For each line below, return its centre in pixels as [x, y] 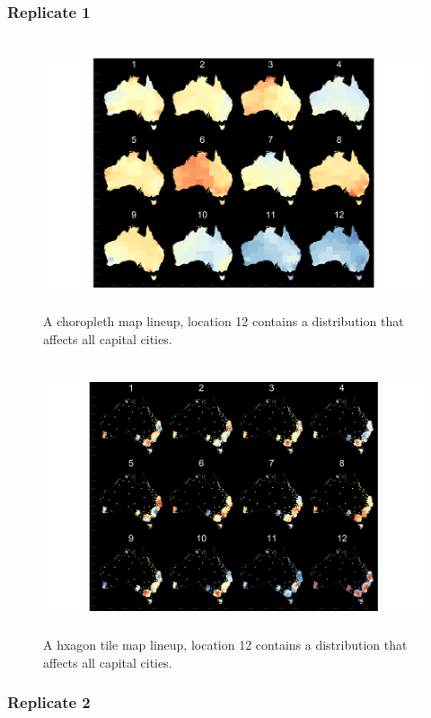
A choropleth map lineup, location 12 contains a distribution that [224, 321]
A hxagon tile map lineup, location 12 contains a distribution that [225, 645]
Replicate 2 [49, 702]
